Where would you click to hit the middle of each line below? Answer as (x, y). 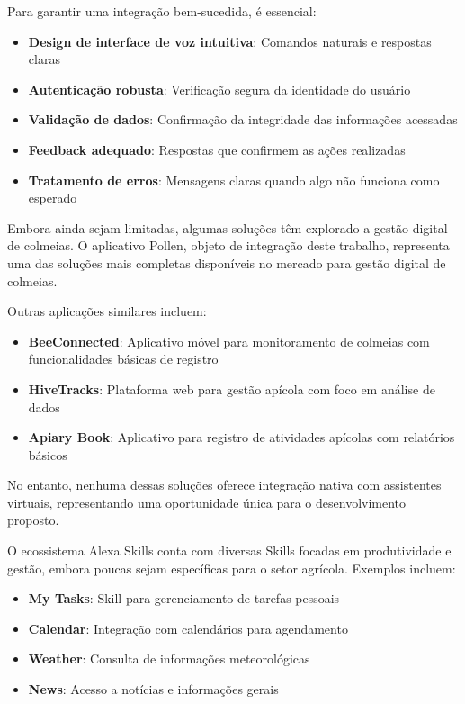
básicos (48, 454)
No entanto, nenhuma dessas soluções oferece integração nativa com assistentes (224, 485)
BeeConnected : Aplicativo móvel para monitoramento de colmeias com (229, 341)
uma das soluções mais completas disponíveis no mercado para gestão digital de (227, 262)
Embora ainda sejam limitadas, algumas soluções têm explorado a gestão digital (228, 227)
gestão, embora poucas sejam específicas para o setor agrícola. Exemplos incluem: (232, 568)
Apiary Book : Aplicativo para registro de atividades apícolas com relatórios (241, 437)
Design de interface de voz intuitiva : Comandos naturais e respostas (230, 41)
